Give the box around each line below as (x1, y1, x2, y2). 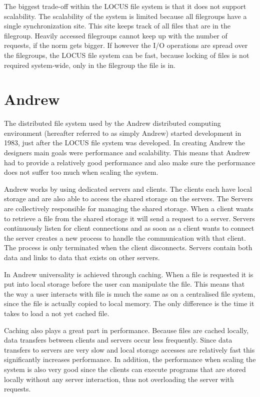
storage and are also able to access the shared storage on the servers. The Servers (4, 193, 253, 204)
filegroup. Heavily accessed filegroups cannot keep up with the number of (4, 30, 227, 40)
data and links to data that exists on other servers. (4, 252, 160, 262)
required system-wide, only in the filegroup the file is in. (4, 59, 175, 70)
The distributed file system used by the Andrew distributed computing (4, 118, 221, 128)
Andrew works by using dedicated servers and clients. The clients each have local (4, 183, 252, 194)
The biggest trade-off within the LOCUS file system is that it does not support (4, 1, 246, 11)
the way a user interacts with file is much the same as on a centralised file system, (4, 288, 255, 299)
